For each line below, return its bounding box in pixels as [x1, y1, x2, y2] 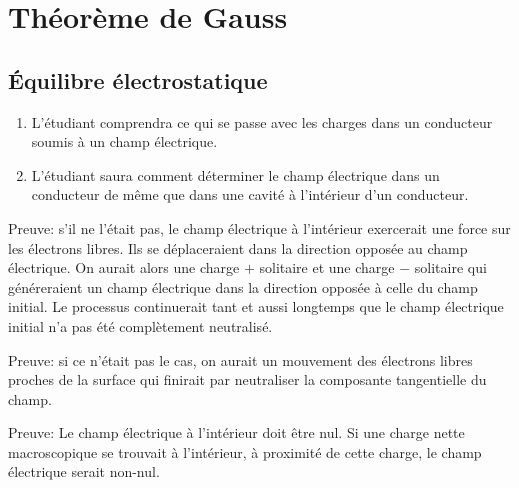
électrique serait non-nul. [8, 461, 160, 482]
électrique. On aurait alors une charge [8, 257, 240, 278]
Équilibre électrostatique [8, 64, 268, 95]
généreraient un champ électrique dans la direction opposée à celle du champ [8, 276, 478, 297]
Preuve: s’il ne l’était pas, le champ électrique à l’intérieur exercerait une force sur [8, 217, 511, 238]
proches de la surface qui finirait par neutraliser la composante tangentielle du [8, 369, 487, 390]
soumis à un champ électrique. [31, 131, 218, 152]
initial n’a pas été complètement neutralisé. [8, 315, 273, 336]
